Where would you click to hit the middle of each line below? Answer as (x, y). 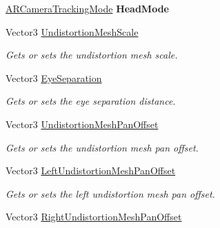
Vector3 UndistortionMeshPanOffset (82, 124)
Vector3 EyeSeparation (54, 77)
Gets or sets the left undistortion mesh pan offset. (110, 193)
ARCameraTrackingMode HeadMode (87, 8)
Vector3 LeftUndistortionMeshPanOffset (91, 170)
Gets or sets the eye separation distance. (91, 101)
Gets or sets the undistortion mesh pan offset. (102, 147)
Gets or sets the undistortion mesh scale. (92, 55)
